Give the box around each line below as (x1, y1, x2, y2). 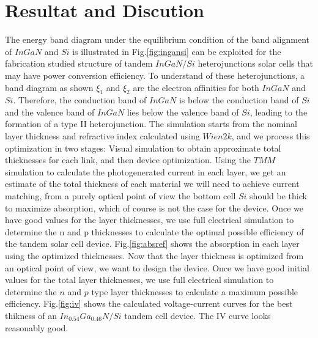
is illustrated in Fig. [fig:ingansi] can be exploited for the (72, 45, 281, 57)
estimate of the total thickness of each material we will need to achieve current (5, 177, 300, 190)
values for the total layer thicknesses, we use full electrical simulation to (5, 273, 274, 286)
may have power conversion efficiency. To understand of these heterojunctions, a (5, 68, 305, 81)
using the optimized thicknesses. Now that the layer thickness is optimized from (5, 249, 304, 262)
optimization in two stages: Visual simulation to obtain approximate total (5, 141, 281, 154)
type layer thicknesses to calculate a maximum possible (91, 285, 298, 298)
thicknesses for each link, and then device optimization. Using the (5, 153, 251, 166)
